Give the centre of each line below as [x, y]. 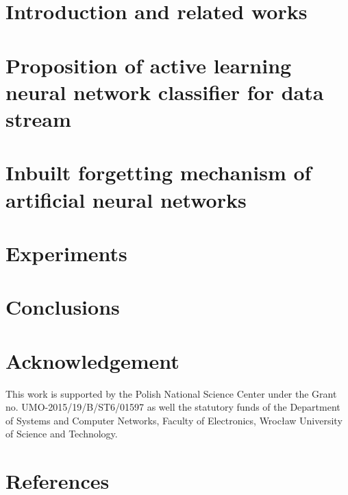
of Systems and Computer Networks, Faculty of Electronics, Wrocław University [174, 420]
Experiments [66, 253]
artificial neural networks [126, 199]
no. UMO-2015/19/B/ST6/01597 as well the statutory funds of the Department [173, 407]
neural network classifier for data [165, 92]
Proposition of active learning [149, 65]
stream [38, 118]
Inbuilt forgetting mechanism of [159, 172]
